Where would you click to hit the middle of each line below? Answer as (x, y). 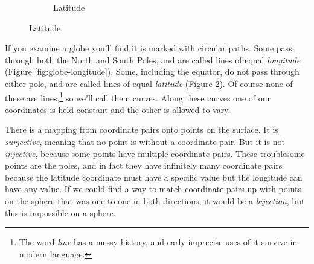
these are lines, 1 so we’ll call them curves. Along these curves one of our (138, 97)
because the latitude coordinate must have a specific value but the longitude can (154, 177)
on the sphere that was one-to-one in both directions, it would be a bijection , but (155, 200)
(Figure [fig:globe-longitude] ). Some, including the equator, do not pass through (152, 72)
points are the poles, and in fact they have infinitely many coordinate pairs (144, 165)
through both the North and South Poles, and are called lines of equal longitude (153, 60)
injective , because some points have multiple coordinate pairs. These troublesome (155, 153)
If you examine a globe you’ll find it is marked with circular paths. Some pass (149, 48)
